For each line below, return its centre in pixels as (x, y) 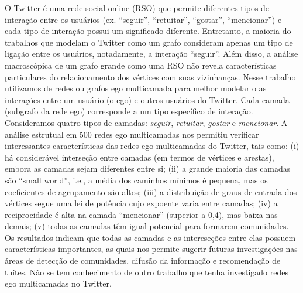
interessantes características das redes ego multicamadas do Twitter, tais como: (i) (152, 146)
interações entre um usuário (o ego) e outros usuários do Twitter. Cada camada (147, 99)
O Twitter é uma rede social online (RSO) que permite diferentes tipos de (137, 8)
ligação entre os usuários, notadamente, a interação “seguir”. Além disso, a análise (151, 54)
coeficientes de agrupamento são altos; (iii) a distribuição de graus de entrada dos (151, 191)
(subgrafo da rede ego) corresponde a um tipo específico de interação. (129, 111)
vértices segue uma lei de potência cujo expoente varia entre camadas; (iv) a (141, 203)
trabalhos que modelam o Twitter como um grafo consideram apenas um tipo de (149, 42)
